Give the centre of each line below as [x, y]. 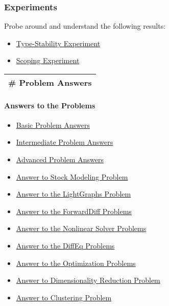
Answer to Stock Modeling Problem [72, 176]
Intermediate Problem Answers [65, 142]
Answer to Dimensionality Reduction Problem [88, 280]
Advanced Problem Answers [60, 159]
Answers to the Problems [50, 105]
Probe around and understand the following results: [85, 26]
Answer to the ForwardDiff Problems [74, 211]
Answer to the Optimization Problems [76, 263]
